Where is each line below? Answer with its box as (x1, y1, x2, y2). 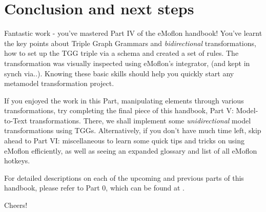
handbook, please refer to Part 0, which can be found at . (4, 182, 185, 193)
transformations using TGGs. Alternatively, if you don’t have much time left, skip (4, 125, 261, 136)
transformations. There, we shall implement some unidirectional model (29, 115, 251, 125)
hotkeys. (4, 155, 30, 166)
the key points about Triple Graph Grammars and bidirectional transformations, (4, 37, 256, 48)
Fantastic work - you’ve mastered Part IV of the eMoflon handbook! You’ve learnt (4, 28, 262, 38)
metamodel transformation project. (4, 78, 114, 89)
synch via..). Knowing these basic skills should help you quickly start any (4, 68, 234, 78)
